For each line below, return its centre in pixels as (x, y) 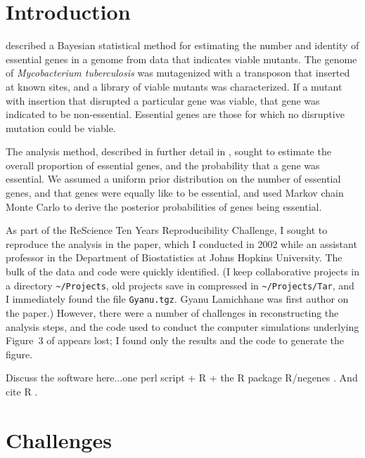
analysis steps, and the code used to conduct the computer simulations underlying (182, 326)
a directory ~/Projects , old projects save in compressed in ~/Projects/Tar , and (180, 285)
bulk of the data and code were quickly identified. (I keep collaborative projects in (183, 271)
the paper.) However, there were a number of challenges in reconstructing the (172, 312)
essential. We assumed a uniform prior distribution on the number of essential (173, 179)
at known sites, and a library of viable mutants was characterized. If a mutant (174, 86)
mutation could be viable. (61, 127)
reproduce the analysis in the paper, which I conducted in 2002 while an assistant (181, 243)
